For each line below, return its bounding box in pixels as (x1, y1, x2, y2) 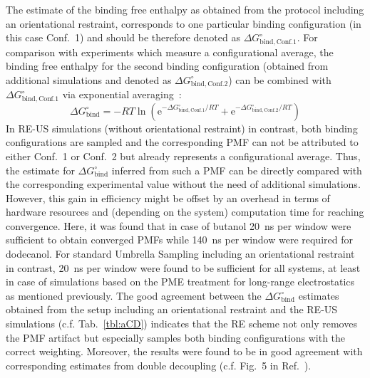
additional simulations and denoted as (6, 72, 172, 87)
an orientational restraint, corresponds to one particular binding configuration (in (6, 16, 361, 31)
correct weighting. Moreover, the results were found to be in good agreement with (6, 344, 363, 359)
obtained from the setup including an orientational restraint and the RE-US (6, 302, 338, 317)
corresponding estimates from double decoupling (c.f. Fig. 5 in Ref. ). (6, 357, 312, 372)
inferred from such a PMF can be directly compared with (111, 162, 362, 177)
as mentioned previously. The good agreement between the (6, 288, 262, 303)
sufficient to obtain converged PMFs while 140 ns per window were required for (6, 232, 353, 247)
